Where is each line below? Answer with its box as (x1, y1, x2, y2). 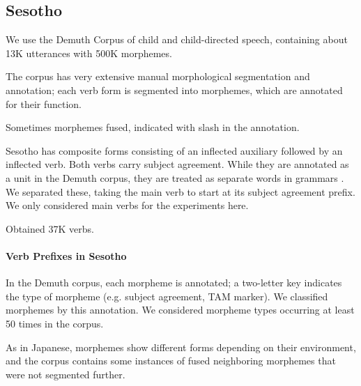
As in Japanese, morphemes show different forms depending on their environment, (6, 339, 356, 354)
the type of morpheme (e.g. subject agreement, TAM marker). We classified (6, 288, 328, 303)
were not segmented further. (6, 366, 125, 381)
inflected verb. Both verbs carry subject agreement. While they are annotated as (6, 157, 349, 171)
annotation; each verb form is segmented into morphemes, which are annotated (6, 82, 343, 97)
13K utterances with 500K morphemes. (6, 45, 172, 60)
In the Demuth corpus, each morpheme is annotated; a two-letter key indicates (6, 275, 342, 290)
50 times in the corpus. (6, 316, 104, 330)
